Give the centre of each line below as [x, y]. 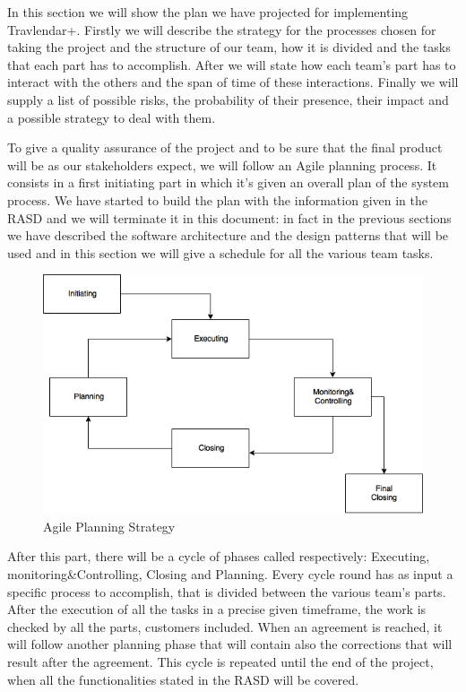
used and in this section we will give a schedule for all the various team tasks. [220, 252]
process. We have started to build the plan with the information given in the [217, 199]
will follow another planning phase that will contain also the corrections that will [230, 644]
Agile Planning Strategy [109, 526]
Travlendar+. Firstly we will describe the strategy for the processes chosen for [222, 29]
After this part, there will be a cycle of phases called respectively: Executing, [219, 556]
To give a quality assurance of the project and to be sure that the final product [225, 147]
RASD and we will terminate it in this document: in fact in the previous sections [229, 217]
